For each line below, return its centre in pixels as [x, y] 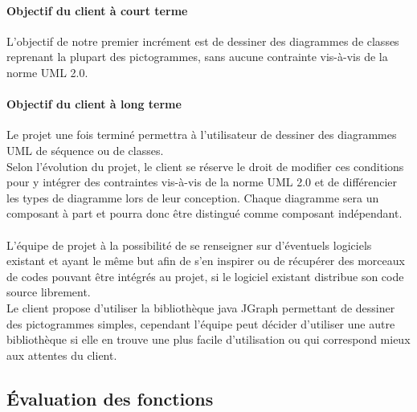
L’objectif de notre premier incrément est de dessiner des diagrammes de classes [203, 41]
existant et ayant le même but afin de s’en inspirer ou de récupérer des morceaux [206, 261]
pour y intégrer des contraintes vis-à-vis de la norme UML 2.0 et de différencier [202, 182]
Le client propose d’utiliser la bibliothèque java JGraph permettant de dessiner [201, 307]
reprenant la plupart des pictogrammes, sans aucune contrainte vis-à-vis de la [197, 57]
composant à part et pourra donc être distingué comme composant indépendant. [204, 213]
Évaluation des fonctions [110, 398]
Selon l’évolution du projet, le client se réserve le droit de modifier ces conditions [205, 166]
